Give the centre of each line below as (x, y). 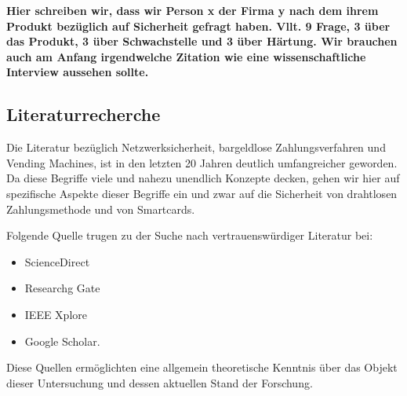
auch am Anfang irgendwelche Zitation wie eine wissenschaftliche (186, 56)
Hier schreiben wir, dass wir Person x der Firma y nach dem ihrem (193, 10)
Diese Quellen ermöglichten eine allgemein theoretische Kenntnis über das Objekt (202, 367)
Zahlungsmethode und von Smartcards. (101, 209)
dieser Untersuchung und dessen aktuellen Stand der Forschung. (160, 382)
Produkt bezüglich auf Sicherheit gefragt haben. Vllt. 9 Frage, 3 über (198, 26)
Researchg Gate (62, 288)
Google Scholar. (62, 341)
